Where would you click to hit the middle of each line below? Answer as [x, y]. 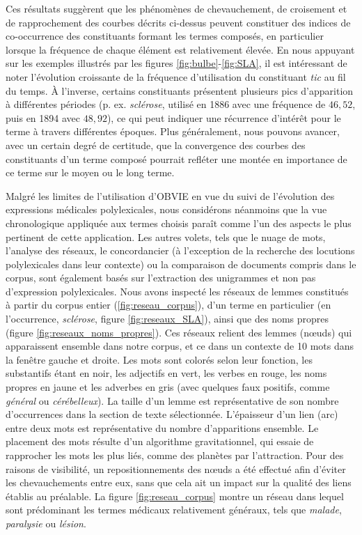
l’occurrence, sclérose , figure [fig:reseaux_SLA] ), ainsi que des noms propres [167, 319]
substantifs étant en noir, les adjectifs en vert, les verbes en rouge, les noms [166, 373]
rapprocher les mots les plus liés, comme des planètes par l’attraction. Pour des [175, 455]
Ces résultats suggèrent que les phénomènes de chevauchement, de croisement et [176, 8]
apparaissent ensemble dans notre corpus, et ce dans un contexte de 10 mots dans [180, 346]
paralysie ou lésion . [46, 523]
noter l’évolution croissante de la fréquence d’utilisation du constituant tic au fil [176, 76]
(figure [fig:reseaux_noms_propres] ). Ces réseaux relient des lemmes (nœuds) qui [179, 332]
